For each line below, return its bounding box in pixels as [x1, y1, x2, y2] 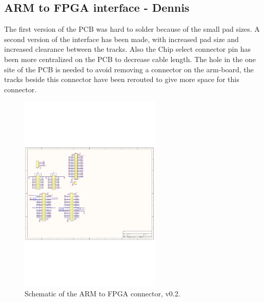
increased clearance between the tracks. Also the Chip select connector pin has [4, 44, 251, 54]
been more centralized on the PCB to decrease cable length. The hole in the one [4, 53, 256, 64]
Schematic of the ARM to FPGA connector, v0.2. [25, 288, 180, 298]
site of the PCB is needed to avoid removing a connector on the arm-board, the [4, 64, 254, 74]
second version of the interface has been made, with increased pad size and [4, 33, 239, 44]
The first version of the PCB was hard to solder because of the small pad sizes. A [4, 24, 260, 34]
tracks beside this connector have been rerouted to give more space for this [4, 74, 239, 85]
